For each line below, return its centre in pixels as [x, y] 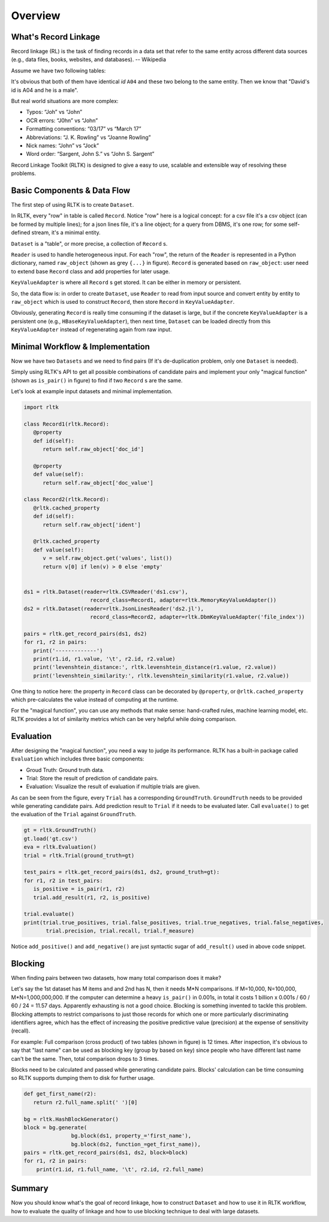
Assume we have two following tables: [58, 70]
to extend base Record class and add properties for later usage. [90, 271]
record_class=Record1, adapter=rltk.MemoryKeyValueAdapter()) [183, 600]
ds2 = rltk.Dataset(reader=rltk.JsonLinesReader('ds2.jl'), [114, 609]
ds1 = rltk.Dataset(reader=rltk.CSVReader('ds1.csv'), [106, 592]
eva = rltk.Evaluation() [60, 847]
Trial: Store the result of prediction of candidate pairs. [92, 778]
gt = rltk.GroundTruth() [60, 830]
